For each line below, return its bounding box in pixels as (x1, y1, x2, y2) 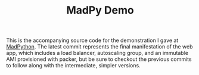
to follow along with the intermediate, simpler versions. (6, 62, 141, 69)
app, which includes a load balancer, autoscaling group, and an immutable (6, 50, 189, 57)
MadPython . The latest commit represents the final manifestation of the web (6, 43, 193, 50)
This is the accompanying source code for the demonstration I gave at (6, 37, 179, 44)
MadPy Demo (66, 4, 134, 17)
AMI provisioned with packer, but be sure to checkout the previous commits (6, 56, 192, 63)
